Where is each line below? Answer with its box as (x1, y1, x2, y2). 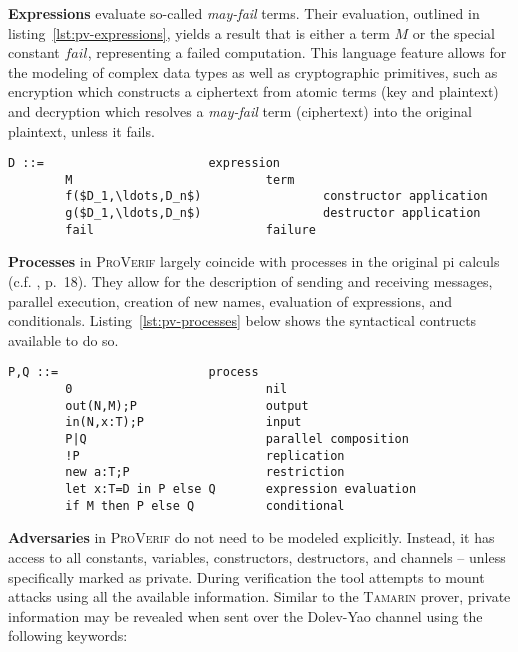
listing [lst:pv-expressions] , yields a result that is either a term (8, 22, 390, 43)
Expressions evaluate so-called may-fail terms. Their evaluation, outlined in (8, 3, 480, 23)
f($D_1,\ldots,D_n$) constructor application (65, 189, 488, 204)
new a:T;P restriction (65, 465, 345, 480)
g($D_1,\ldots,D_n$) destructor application (65, 206, 481, 221)
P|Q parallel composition (65, 432, 409, 447)
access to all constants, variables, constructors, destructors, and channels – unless (8, 546, 506, 567)
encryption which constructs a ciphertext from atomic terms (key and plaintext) (8, 81, 499, 102)
